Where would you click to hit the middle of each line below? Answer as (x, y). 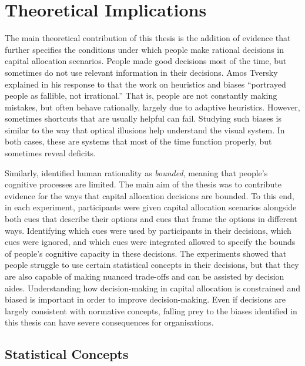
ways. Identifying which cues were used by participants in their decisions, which (148, 230)
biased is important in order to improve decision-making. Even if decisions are (145, 299)
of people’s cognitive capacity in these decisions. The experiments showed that (146, 253)
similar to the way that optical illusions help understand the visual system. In (145, 130)
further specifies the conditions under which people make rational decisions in (145, 49)
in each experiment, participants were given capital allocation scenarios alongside (151, 207)
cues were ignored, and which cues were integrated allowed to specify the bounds (150, 242)
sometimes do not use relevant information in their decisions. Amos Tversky (141, 72)
